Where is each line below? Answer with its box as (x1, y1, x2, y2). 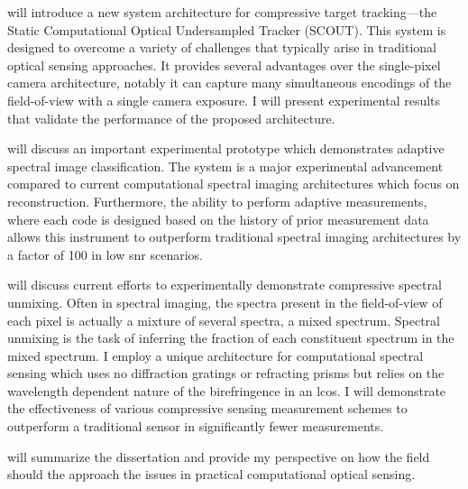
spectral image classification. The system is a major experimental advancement (7, 156, 444, 175)
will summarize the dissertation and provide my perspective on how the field (7, 447, 430, 466)
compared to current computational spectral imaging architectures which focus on (7, 174, 460, 193)
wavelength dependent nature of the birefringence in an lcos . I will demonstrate (7, 381, 446, 400)
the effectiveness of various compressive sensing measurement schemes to (7, 399, 408, 418)
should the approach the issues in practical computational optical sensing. (7, 465, 416, 484)
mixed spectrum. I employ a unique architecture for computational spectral (7, 346, 424, 364)
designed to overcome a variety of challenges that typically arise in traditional (7, 38, 436, 57)
